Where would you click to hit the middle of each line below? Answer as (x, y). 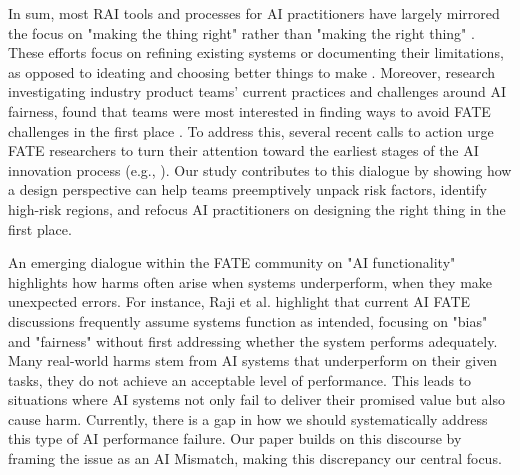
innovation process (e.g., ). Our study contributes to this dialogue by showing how (260, 169)
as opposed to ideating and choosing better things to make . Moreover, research (252, 71)
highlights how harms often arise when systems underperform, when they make (250, 281)
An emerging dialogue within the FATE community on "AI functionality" (232, 262)
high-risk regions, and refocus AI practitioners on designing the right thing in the (257, 208)
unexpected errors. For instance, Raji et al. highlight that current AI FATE (239, 301)
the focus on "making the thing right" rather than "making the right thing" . (241, 32)
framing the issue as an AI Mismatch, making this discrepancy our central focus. (255, 458)
